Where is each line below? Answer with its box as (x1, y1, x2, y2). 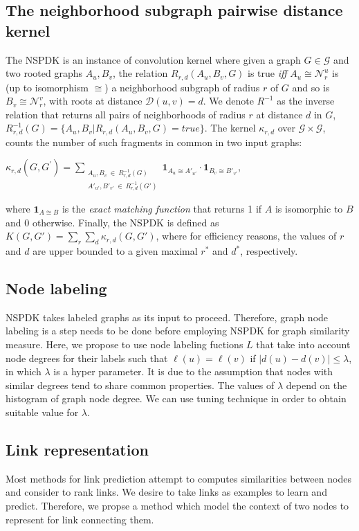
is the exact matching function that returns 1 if (62, 201, 262, 216)
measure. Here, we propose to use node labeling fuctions (6, 337, 243, 351)
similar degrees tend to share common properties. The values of (6, 377, 275, 392)
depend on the (286, 377, 347, 392)
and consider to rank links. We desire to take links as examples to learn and (6, 485, 327, 499)
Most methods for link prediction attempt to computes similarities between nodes (6, 471, 351, 485)
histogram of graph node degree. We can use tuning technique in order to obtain (6, 391, 347, 406)
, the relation (112, 66, 168, 80)
